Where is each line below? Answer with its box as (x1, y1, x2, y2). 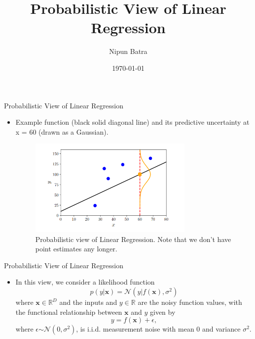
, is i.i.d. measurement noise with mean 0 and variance (76, 324, 241, 334)
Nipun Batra (109, 46, 147, 56)
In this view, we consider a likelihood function (15, 277, 155, 287)
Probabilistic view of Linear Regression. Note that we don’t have (35, 234, 231, 244)
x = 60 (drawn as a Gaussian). (15, 126, 109, 137)
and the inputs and (59, 297, 117, 307)
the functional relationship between (15, 306, 122, 317)
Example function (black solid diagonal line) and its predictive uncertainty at (15, 117, 250, 127)
